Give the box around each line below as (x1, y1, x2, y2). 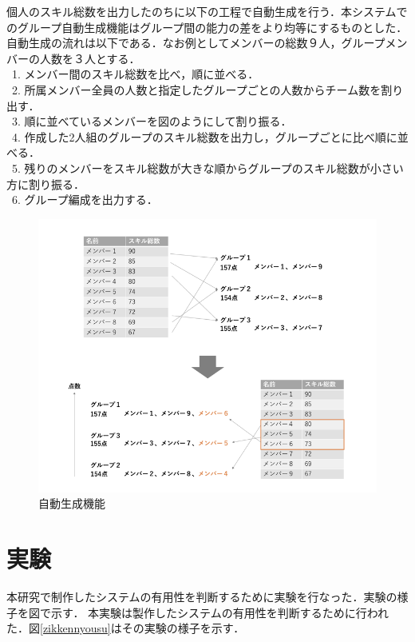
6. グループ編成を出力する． (11, 191, 158, 208)
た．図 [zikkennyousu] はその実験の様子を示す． (6, 620, 245, 636)
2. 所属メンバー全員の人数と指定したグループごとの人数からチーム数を (11, 81, 381, 98)
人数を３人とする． (39, 50, 140, 66)
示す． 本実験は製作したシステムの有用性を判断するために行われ (50, 604, 389, 620)
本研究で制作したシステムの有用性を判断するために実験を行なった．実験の (6, 588, 397, 605)
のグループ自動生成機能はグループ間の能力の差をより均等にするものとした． (6, 18, 408, 35)
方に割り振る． (6, 175, 85, 192)
